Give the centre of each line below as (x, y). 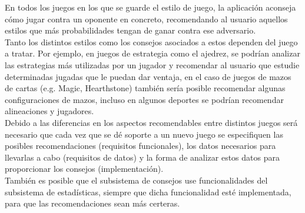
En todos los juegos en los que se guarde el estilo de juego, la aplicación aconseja (150, 7)
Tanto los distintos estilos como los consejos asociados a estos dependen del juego (151, 41)
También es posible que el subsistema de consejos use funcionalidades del (136, 180)
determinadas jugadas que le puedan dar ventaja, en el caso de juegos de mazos (148, 76)
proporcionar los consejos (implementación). (84, 169)
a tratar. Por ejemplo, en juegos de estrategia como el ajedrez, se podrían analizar (152, 53)
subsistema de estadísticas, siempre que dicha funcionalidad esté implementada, (148, 192)
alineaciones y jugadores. (49, 111)
